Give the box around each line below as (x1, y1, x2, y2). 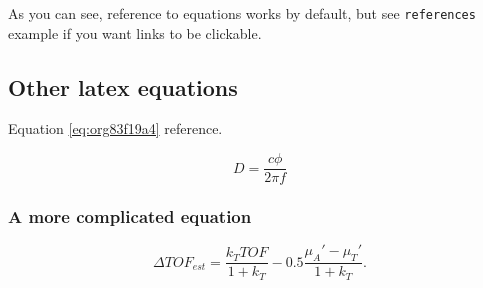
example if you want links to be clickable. (8, 22, 262, 43)
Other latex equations (8, 71, 238, 102)
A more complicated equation (8, 204, 252, 229)
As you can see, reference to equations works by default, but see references (8, 3, 476, 23)
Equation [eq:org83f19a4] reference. (8, 118, 223, 139)
